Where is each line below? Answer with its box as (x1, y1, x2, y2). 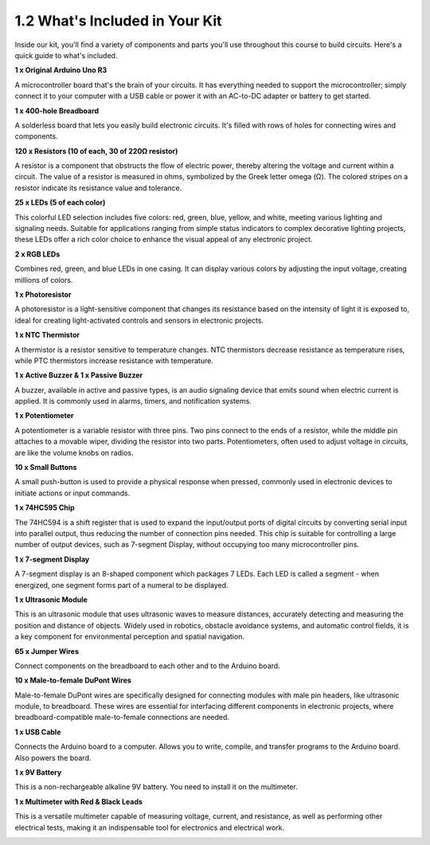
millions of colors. (14, 275, 73, 284)
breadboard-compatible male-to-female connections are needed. (14, 713, 230, 722)
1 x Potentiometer (14, 411, 75, 421)
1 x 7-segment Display (14, 554, 90, 564)
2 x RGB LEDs (14, 249, 61, 259)
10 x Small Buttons (14, 463, 77, 472)
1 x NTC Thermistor (14, 331, 80, 340)
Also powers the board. (14, 753, 92, 762)
